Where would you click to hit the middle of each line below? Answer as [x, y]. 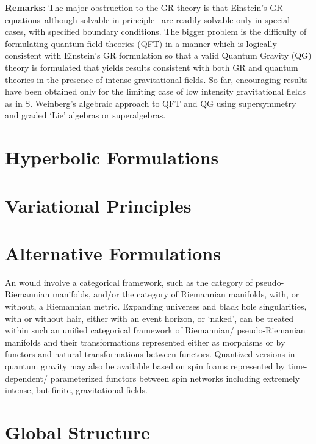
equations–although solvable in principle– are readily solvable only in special [148, 19]
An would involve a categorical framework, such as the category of [129, 282]
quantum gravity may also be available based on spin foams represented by [145, 366]
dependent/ [27, 378]
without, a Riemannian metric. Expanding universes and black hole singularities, [156, 306]
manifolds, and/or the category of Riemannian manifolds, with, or [176, 294]
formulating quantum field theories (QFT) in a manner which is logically [141, 43]
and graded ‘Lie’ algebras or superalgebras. [85, 115]
